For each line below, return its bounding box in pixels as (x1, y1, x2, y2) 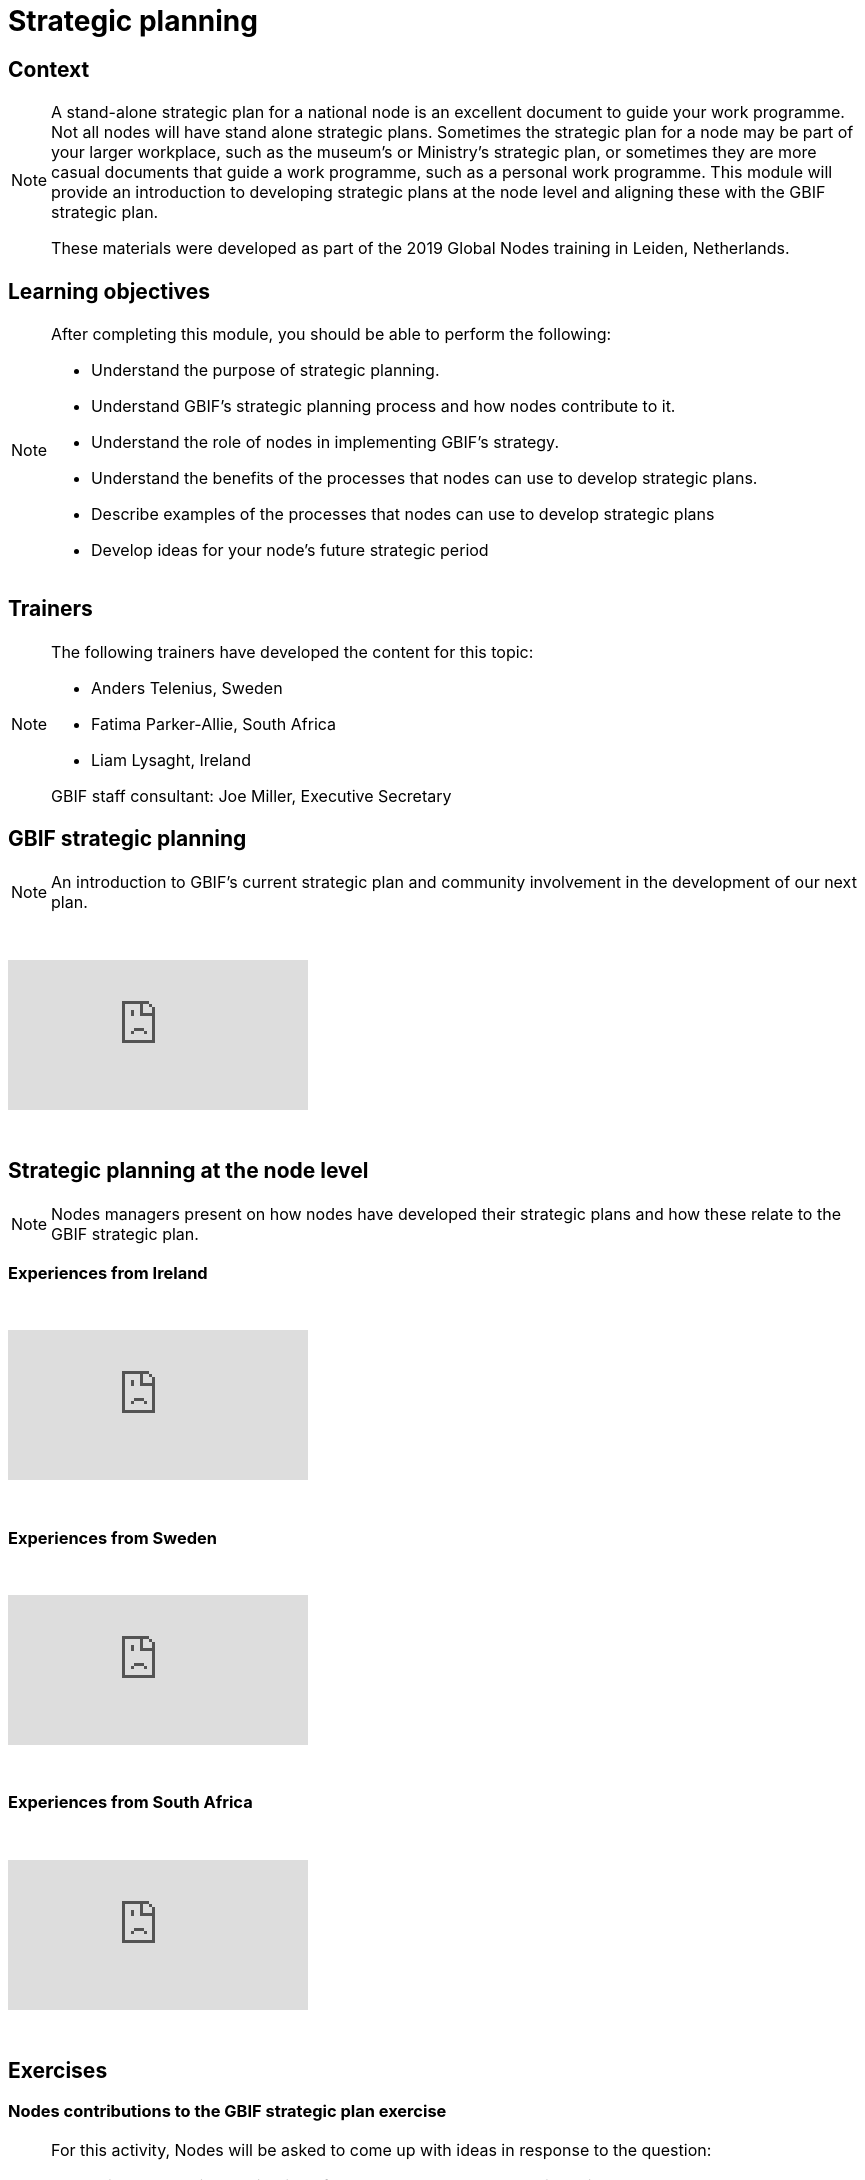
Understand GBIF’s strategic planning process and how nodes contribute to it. (91, 396, 676, 417)
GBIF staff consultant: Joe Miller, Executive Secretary (51, 785, 452, 806)
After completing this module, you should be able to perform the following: (51, 324, 612, 345)
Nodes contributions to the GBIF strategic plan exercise (8, 2100, 447, 2121)
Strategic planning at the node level (8, 1158, 369, 1184)
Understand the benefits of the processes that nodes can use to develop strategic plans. (91, 468, 758, 489)
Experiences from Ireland (8, 1262, 208, 1283)
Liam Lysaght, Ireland (91, 749, 251, 770)
